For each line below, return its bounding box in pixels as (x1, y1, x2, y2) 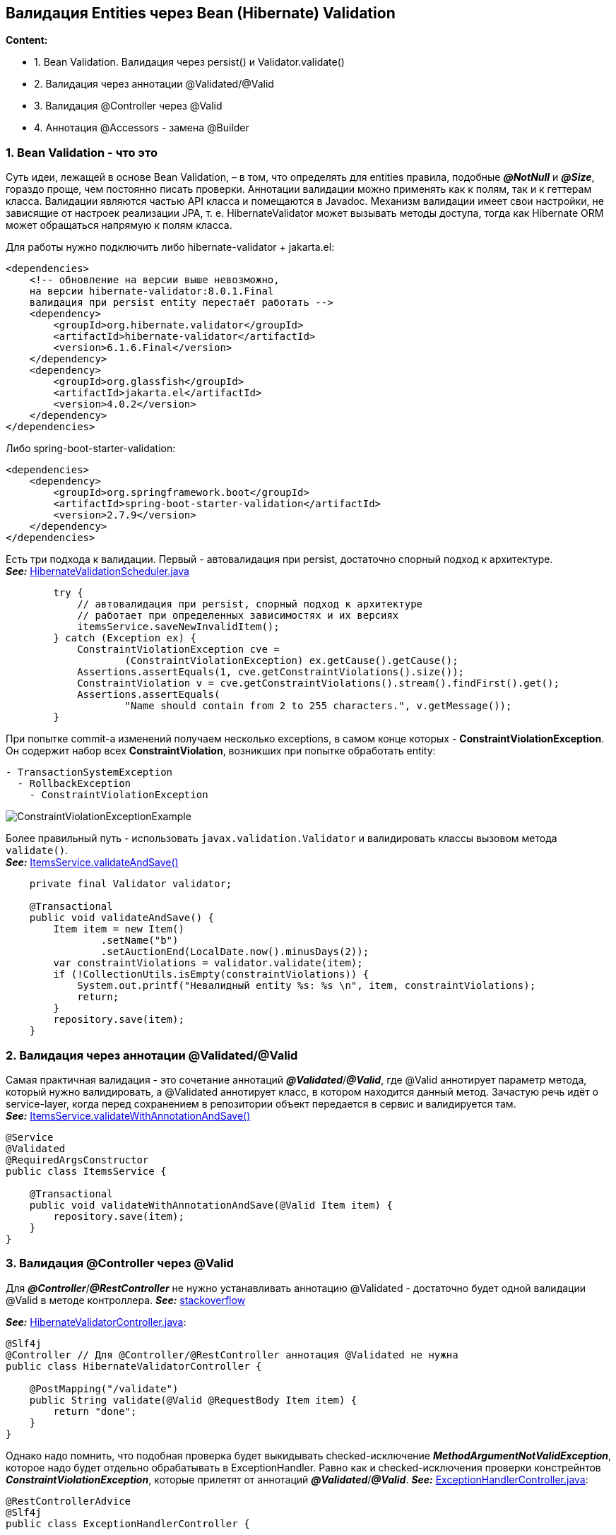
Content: (6, 34, 48, 47)
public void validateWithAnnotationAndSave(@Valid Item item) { (29, 1199, 393, 1211)
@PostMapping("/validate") (29, 1382, 179, 1394)
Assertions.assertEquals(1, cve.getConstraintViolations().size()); (77, 666, 465, 678)
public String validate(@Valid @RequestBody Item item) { (29, 1394, 357, 1406)
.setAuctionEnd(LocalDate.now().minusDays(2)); (100, 946, 369, 958)
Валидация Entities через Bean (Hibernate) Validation (6, 4, 396, 22)
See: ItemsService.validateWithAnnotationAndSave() (6, 1109, 251, 1122)
